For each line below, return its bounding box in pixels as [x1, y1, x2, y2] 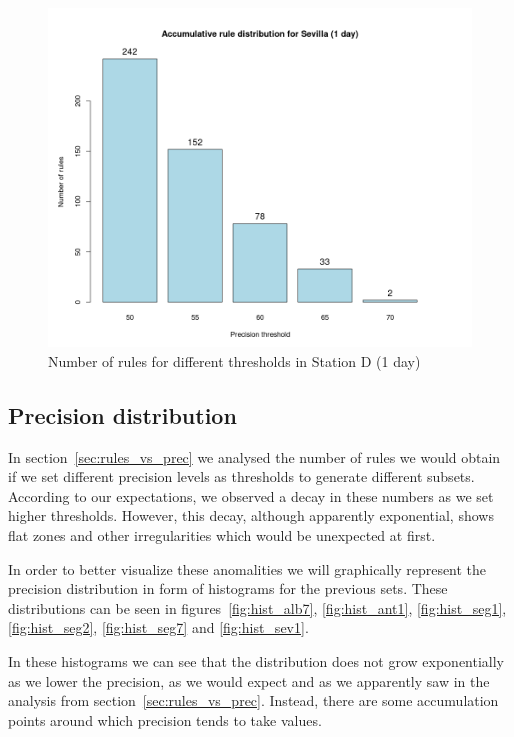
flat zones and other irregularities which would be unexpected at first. [8, 524, 436, 545]
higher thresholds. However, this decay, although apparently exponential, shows [8, 505, 494, 526]
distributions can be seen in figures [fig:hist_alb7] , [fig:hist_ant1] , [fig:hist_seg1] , [8, 597, 507, 618]
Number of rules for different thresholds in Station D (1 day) [48, 350, 421, 371]
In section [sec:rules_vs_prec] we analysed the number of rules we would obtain [8, 446, 501, 467]
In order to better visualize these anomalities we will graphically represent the [8, 558, 487, 579]
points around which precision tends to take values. [8, 709, 322, 730]
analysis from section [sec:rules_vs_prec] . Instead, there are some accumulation [8, 690, 499, 711]
